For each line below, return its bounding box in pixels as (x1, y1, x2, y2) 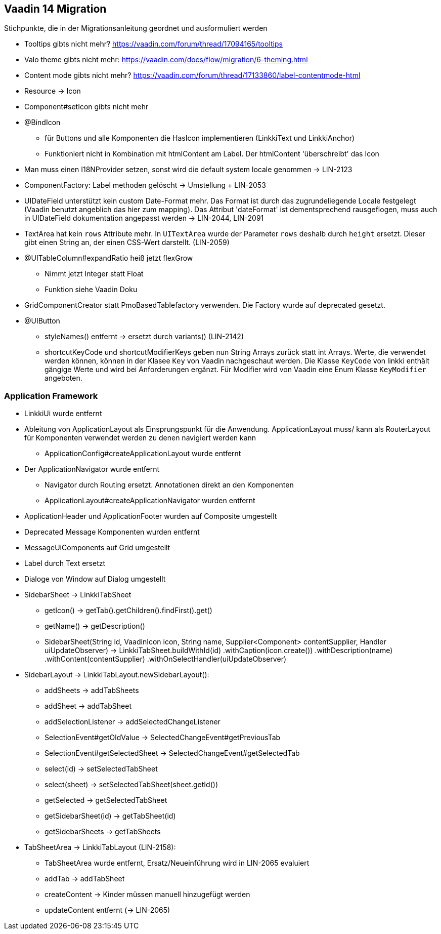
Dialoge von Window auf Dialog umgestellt (24, 575, 166, 584)
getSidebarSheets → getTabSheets (45, 827, 161, 836)
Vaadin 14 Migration (4, 3, 107, 15)
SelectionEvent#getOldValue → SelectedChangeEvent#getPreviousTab (45, 733, 281, 742)
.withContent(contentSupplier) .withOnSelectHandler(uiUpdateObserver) (45, 655, 287, 664)
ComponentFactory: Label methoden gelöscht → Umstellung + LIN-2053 (24, 181, 266, 190)
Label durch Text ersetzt (24, 559, 106, 568)
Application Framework (4, 390, 98, 401)
